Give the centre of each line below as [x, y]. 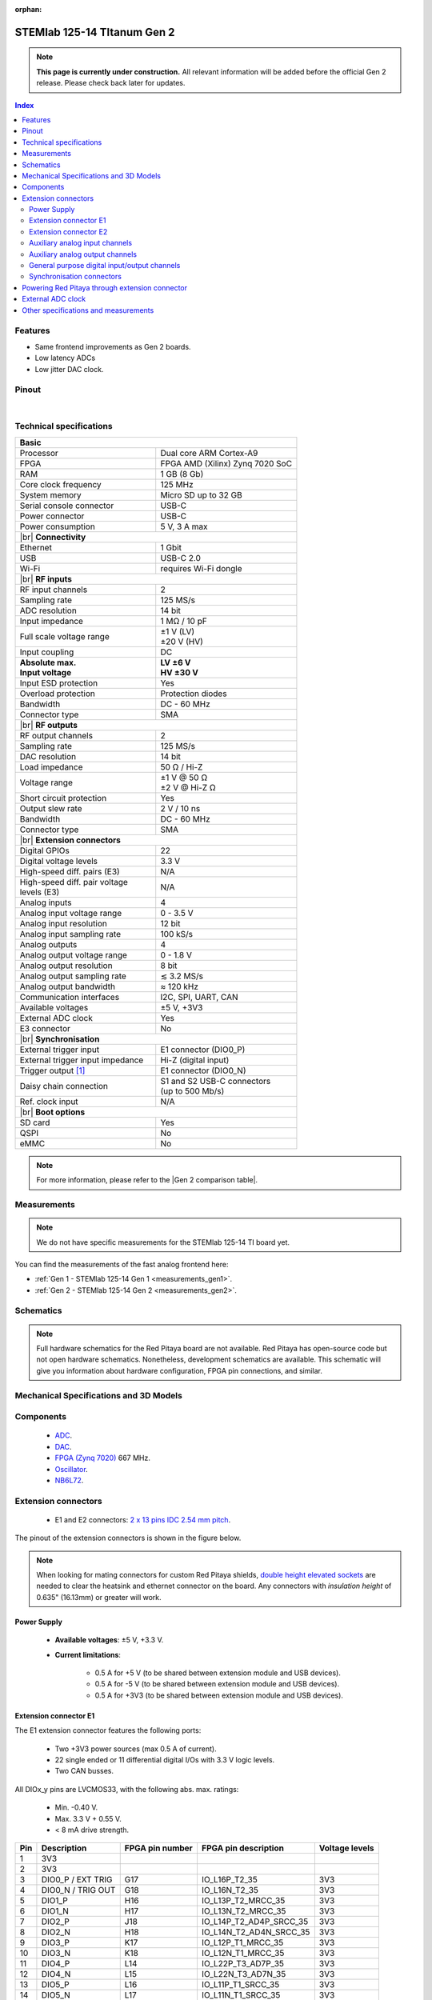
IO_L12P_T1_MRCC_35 [242, 1942]
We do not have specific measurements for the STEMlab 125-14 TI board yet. [163, 1242]
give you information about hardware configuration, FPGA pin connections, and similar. [180, 1370]
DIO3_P [55, 1942]
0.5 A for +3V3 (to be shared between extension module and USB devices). [219, 1695]
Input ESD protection [59, 682]
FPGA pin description [242, 1848]
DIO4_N [56, 1974]
